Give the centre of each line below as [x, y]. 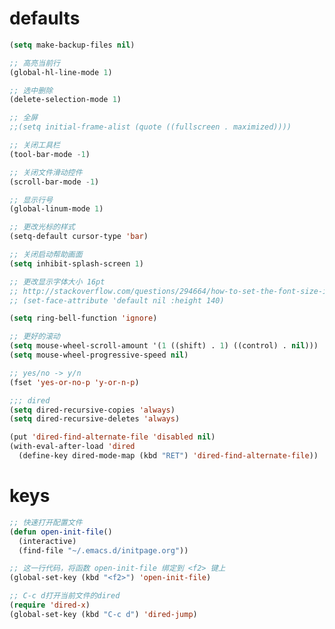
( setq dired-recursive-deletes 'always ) [95, 419]
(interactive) [47, 541]
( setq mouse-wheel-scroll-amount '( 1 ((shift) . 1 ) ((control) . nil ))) [164, 346]
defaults [45, 18]
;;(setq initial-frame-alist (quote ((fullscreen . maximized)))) [150, 127]
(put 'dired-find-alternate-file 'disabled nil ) [112, 437]
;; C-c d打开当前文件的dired [65, 596]
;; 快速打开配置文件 [46, 522]
